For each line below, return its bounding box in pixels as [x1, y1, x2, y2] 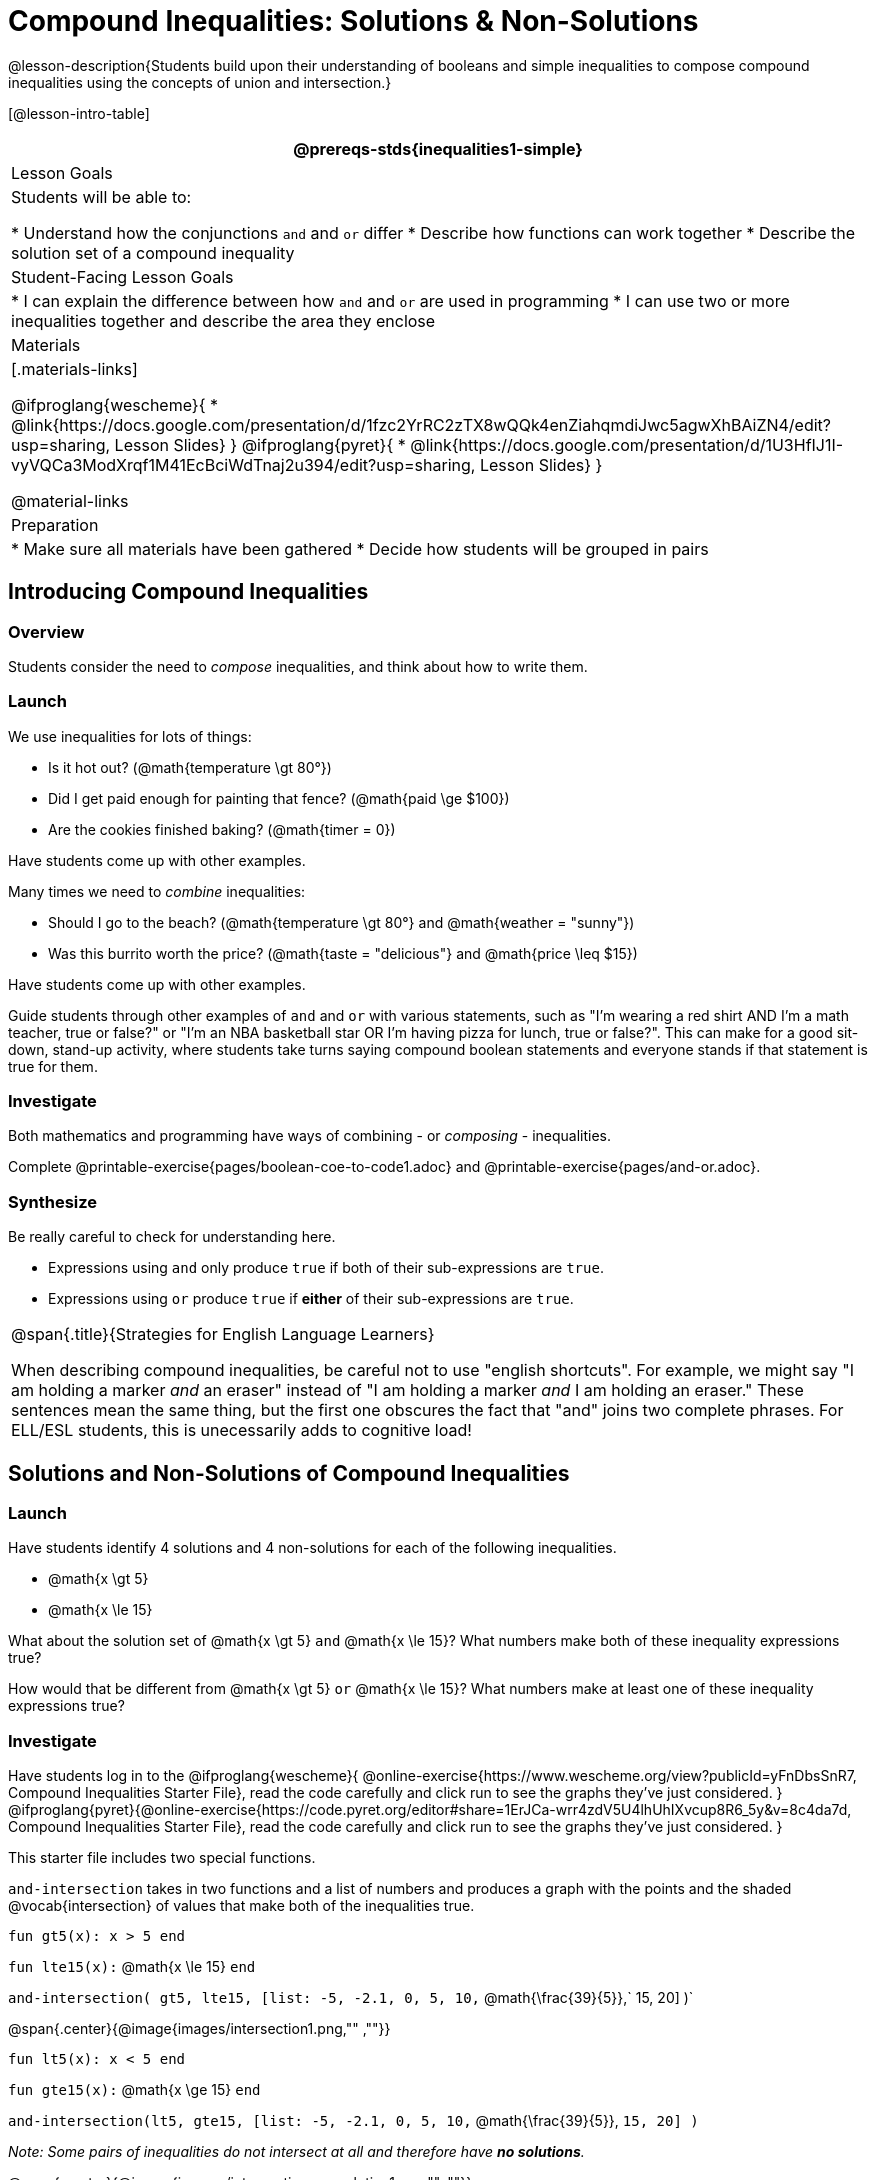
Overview [8, 621, 85, 642]
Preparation [11, 514, 99, 535]
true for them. [8, 1057, 98, 1075]
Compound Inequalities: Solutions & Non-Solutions [8, 4, 699, 38]
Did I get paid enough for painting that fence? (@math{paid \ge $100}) [48, 789, 510, 807]
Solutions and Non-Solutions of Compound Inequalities [8, 1460, 570, 1486]
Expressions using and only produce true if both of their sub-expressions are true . [48, 1259, 604, 1277]
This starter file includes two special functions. [8, 1849, 316, 1867]
